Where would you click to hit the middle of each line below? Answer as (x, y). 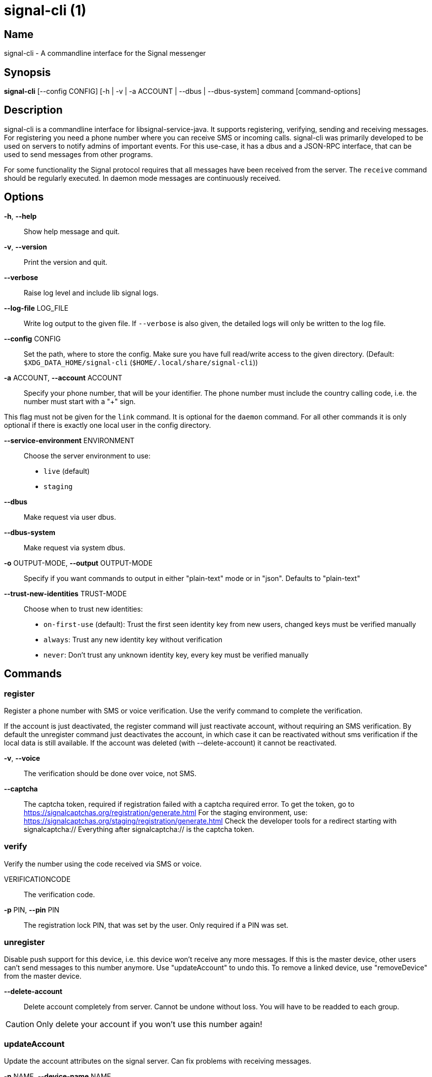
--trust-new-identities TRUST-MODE (65, 593)
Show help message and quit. (72, 231)
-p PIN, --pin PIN (32, 910)
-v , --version (26, 247)
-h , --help (20, 216)
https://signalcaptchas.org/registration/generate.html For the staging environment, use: (166, 812)
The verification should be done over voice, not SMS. (110, 773)
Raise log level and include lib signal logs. (91, 292)
